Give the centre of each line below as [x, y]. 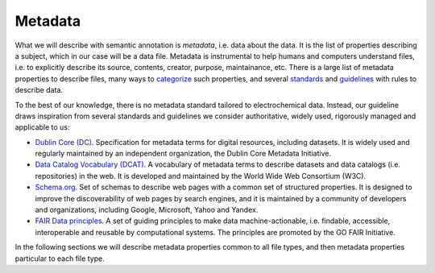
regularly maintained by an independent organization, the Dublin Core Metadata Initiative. [183, 154]
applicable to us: [42, 127]
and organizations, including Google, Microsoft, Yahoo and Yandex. [147, 210]
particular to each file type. [60, 259]
